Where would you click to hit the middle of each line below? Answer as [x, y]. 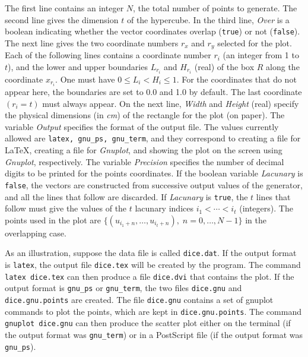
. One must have [85, 79]
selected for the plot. [255, 42]
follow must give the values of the [66, 208]
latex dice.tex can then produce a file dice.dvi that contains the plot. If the [150, 276]
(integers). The [266, 208]
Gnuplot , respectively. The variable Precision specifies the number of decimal [145, 161]
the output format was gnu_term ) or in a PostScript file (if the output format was [154, 334]
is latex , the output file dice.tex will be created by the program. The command [153, 265]
